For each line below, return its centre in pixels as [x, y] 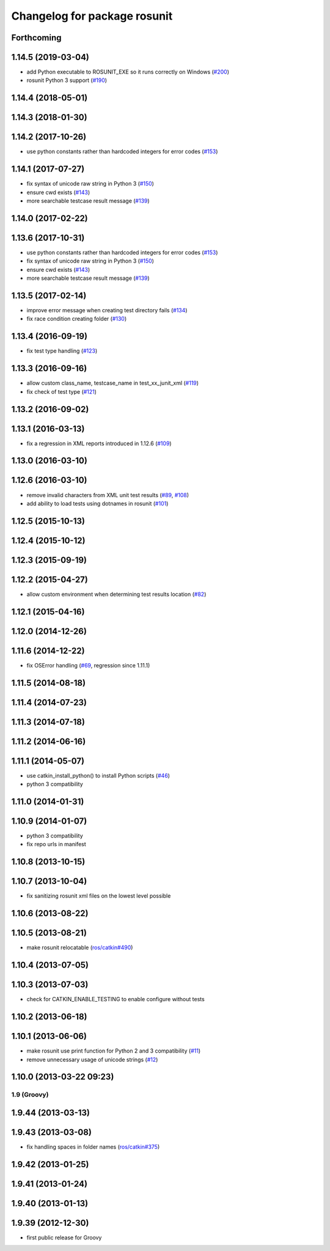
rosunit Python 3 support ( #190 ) [67, 80]
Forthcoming [36, 38]
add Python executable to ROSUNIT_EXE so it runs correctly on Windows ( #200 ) [128, 72]
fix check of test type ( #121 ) [62, 391]
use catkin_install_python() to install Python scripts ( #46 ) [98, 775]
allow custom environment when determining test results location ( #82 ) [116, 594]
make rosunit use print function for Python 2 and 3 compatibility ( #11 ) [114, 1051]
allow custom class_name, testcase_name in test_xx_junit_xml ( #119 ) [112, 383]
